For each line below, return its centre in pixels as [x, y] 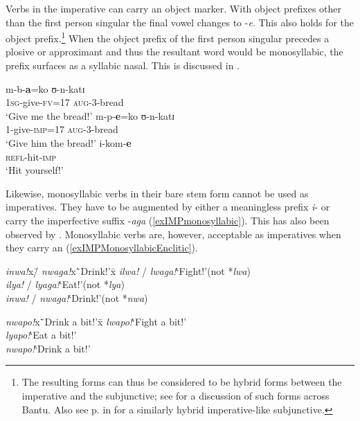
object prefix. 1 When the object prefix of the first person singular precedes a [168, 37]
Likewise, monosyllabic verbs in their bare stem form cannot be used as [157, 193]
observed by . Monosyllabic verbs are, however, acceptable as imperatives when [173, 234]
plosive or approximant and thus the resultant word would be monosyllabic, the [174, 52]
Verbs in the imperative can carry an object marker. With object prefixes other [174, 8]
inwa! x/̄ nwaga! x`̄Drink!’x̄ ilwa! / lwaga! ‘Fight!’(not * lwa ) [128, 270]
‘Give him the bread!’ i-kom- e [69, 143]
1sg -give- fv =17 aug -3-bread [65, 102]
